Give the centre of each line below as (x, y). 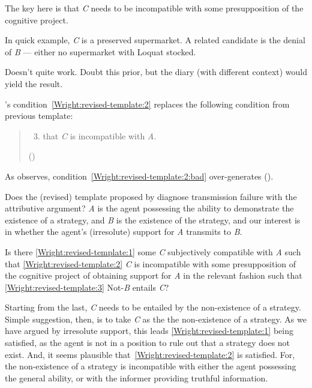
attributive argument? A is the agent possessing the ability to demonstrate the (149, 208)
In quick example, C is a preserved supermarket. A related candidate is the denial (155, 40)
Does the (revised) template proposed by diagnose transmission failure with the (151, 196)
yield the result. (34, 83)
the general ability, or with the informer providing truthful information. (136, 377)
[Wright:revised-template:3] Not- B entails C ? (87, 287)
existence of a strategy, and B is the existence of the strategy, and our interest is (153, 220)
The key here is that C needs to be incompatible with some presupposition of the (154, 8)
